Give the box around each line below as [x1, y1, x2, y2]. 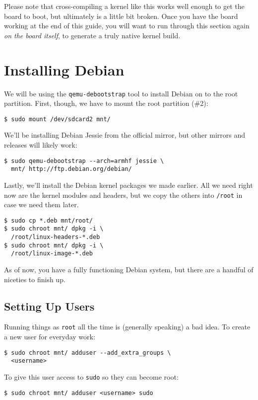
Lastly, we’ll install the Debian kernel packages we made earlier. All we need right [4, 179, 253, 190]
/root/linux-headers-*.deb [11, 234, 100, 241]
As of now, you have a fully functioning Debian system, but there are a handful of [4, 264, 254, 275]
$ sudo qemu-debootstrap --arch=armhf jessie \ [4, 157, 164, 164]
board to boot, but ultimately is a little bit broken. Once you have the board [4, 10, 238, 21]
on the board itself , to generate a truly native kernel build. [4, 30, 181, 40]
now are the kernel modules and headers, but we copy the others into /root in [4, 189, 243, 200]
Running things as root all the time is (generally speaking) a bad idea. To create [4, 321, 251, 332]
